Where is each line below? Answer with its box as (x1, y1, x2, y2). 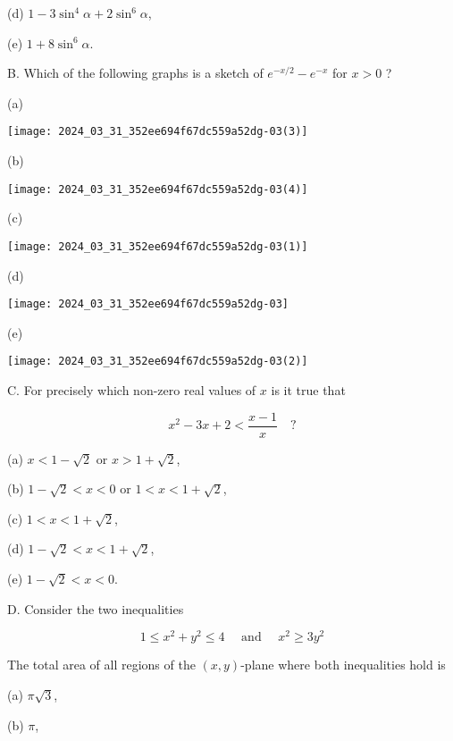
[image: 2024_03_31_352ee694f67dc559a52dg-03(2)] (7, 355, 308, 368)
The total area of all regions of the (7, 655, 196, 674)
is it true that (271, 381, 346, 400)
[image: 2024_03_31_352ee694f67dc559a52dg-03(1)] (7, 240, 308, 253)
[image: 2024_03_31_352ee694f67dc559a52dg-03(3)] (7, 125, 308, 139)
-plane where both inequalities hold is (240, 655, 446, 674)
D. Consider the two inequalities (7, 599, 184, 618)
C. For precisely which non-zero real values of (7, 381, 256, 400)
